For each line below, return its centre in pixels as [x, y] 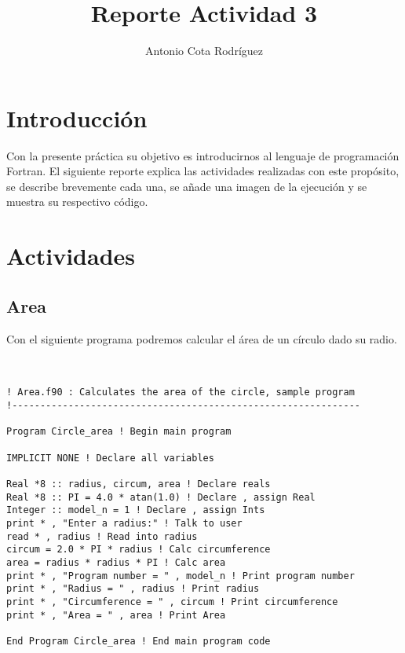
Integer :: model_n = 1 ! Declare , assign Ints [136, 510]
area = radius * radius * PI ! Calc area [116, 562]
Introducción [77, 117]
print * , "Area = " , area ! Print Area [116, 615]
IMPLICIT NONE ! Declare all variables [110, 458]
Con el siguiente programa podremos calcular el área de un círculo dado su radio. [202, 338]
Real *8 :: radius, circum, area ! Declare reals [139, 484]
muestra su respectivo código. [77, 202]
